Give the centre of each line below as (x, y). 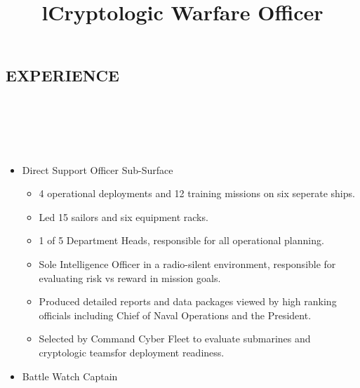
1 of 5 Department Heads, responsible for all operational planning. (181, 240)
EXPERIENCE (62, 75)
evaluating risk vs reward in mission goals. (130, 277)
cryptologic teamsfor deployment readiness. (132, 352)
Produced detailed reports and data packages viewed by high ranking (188, 301)
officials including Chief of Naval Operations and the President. (175, 315)
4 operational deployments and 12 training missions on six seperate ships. (197, 193)
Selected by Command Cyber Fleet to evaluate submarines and (175, 339)
